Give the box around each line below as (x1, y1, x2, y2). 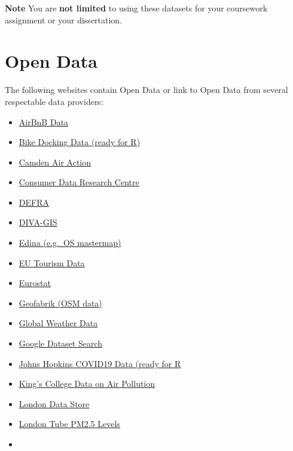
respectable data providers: (5, 95, 103, 107)
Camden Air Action (19, 155, 91, 168)
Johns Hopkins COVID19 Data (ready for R (19, 357, 181, 369)
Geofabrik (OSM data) (19, 296, 102, 309)
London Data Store (19, 397, 90, 410)
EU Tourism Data (19, 256, 85, 269)
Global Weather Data (19, 317, 98, 329)
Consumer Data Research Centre (19, 176, 139, 188)
